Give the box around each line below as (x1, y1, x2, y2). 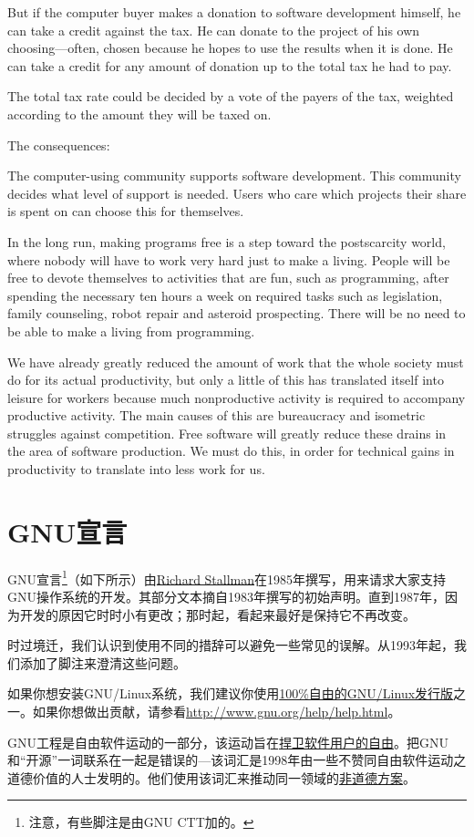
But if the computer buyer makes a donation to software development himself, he (7, 3, 461, 21)
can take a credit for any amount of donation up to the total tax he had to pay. (7, 56, 452, 75)
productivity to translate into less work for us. (7, 460, 265, 479)
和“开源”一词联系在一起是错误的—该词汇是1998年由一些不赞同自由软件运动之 (7, 750, 467, 770)
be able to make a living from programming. (7, 321, 255, 340)
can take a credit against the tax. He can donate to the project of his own (7, 20, 420, 39)
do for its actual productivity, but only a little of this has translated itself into (7, 370, 444, 389)
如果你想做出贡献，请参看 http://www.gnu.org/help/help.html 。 (32, 702, 401, 720)
